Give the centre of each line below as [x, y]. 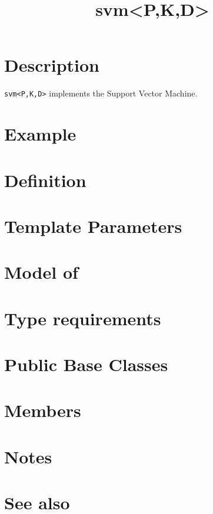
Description [52, 65]
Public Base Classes [86, 364]
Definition [45, 180]
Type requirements [83, 318]
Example [40, 134]
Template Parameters [93, 226]
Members [43, 410]
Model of [41, 272]
